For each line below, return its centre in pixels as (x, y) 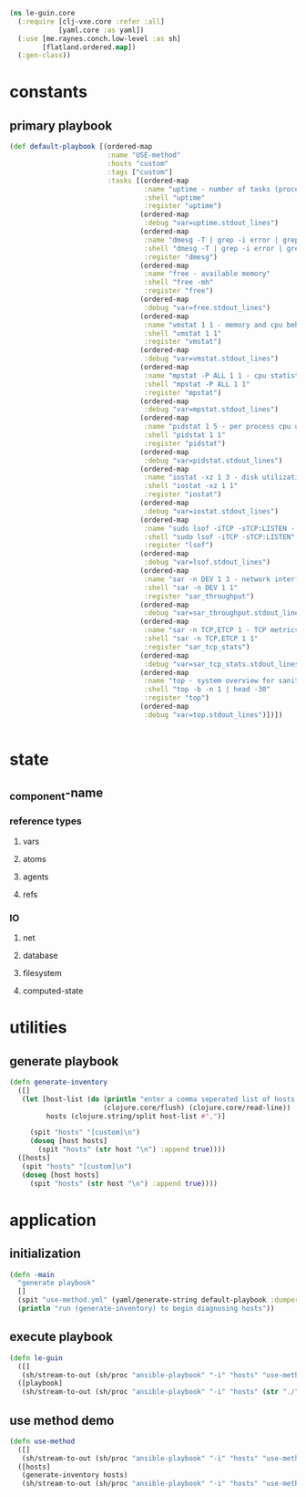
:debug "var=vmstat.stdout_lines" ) (212, 359)
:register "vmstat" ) (183, 342)
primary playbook (61, 125)
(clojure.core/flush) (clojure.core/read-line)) (197, 1107)
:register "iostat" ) (183, 494)
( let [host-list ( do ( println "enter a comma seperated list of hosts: (160, 1099)
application (53, 1220)
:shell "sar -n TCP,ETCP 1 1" (201, 639)
